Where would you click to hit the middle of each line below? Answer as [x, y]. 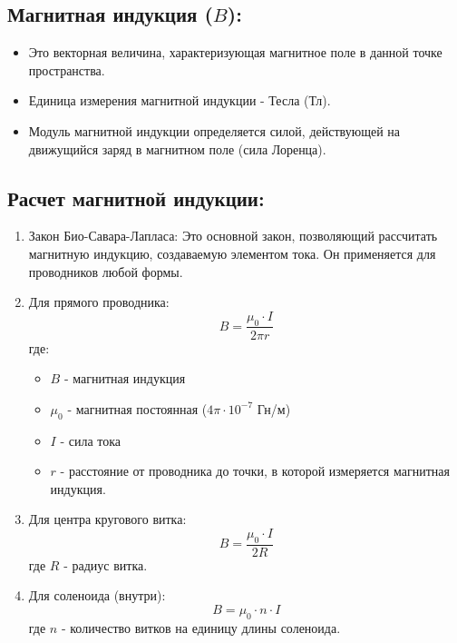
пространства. [67, 69]
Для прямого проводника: [99, 302]
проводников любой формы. [106, 271]
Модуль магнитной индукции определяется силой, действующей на [214, 130]
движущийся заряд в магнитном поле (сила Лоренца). [177, 148]
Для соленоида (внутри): [97, 595]
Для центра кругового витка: [107, 519]
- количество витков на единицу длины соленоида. [201, 627]
